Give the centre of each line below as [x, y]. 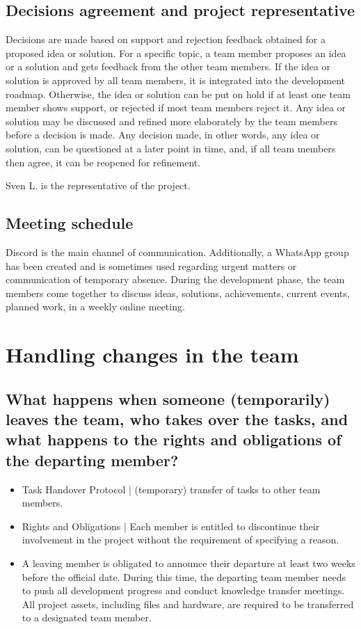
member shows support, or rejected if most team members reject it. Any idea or [176, 108]
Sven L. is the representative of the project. [98, 185]
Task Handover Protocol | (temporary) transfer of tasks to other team [171, 489]
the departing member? [92, 460]
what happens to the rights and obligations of [174, 439]
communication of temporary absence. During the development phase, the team [175, 279]
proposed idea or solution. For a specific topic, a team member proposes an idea [176, 53]
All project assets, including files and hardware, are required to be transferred [188, 604]
